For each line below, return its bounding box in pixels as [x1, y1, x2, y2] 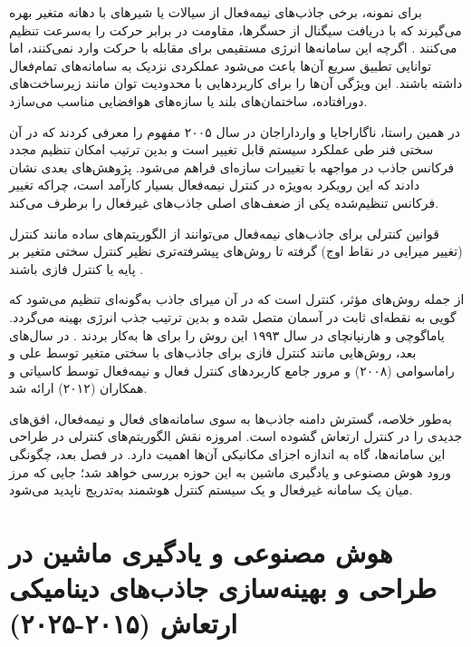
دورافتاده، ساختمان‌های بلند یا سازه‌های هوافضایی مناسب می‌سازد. [9, 91, 368, 110]
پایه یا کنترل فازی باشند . [9, 259, 144, 278]
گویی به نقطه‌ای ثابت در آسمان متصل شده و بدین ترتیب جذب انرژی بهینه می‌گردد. [9, 307, 457, 326]
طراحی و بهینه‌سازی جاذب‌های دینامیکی [9, 569, 437, 606]
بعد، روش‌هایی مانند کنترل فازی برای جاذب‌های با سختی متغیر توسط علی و [9, 343, 417, 362]
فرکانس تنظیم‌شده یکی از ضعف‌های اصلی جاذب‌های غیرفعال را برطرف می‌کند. [9, 192, 439, 211]
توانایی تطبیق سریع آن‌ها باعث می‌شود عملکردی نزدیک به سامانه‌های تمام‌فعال [9, 55, 432, 74]
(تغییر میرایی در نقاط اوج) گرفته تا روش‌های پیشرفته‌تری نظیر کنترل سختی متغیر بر [9, 241, 463, 260]
